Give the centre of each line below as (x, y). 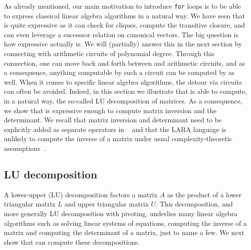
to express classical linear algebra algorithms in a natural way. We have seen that (125, 15)
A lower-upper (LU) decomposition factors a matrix (81, 194)
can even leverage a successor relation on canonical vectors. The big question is (121, 34)
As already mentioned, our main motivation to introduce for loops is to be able (123, 6)
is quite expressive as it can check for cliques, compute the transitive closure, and (125, 25)
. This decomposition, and (194, 204)
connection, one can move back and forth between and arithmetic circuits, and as (125, 63)
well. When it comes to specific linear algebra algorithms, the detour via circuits (123, 81)
